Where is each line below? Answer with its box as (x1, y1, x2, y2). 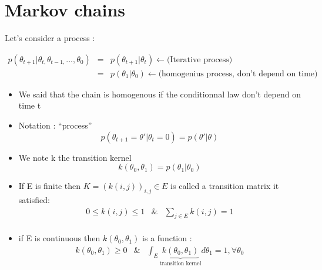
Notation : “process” (18, 119, 92, 131)
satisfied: (18, 193, 50, 205)
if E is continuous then (18, 232, 100, 244)
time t (18, 99, 41, 112)
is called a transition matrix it (170, 180, 279, 192)
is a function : (142, 232, 192, 244)
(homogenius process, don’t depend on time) (158, 69, 318, 78)
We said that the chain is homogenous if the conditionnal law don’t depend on (18, 87, 301, 100)
